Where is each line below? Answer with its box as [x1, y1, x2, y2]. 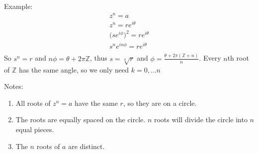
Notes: [4, 81, 23, 91]
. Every [199, 53, 221, 63]
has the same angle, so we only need [18, 64, 129, 75]
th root [227, 53, 249, 63]
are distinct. [68, 141, 105, 151]
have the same [75, 97, 118, 108]
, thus [90, 53, 107, 63]
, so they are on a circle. [123, 97, 197, 108]
